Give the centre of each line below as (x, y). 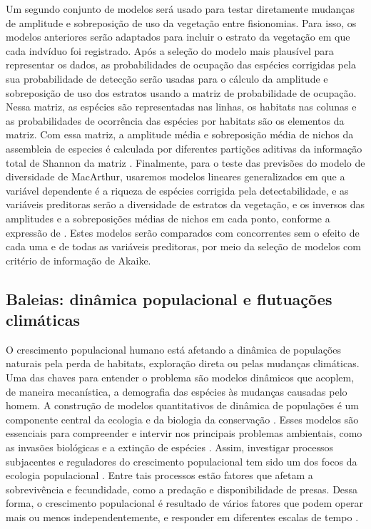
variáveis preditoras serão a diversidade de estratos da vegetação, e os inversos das (185, 204)
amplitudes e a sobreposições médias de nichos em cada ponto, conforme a (168, 218)
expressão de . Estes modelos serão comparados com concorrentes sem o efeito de (183, 232)
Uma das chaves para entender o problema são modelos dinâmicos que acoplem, (180, 378)
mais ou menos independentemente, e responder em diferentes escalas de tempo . (182, 517)
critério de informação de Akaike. (78, 260)
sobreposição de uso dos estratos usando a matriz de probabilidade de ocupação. (181, 92)
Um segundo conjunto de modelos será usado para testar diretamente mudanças (181, 9)
